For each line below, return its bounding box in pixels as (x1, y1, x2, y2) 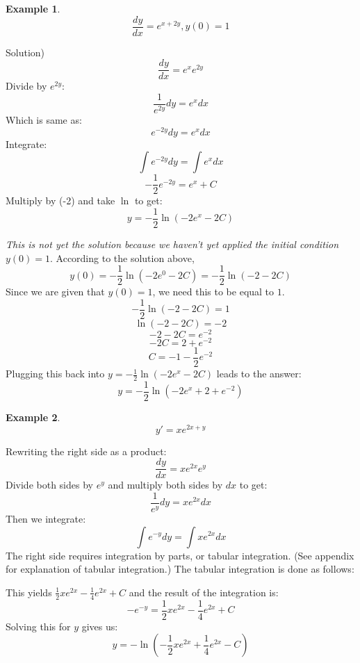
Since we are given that (6, 284, 105, 299)
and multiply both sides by (108, 477, 223, 492)
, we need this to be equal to (152, 284, 275, 299)
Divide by (6, 79, 47, 93)
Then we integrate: (6, 511, 86, 525)
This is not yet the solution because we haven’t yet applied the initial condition (6, 236, 339, 251)
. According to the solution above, (50, 250, 195, 265)
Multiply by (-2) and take (6, 193, 115, 208)
